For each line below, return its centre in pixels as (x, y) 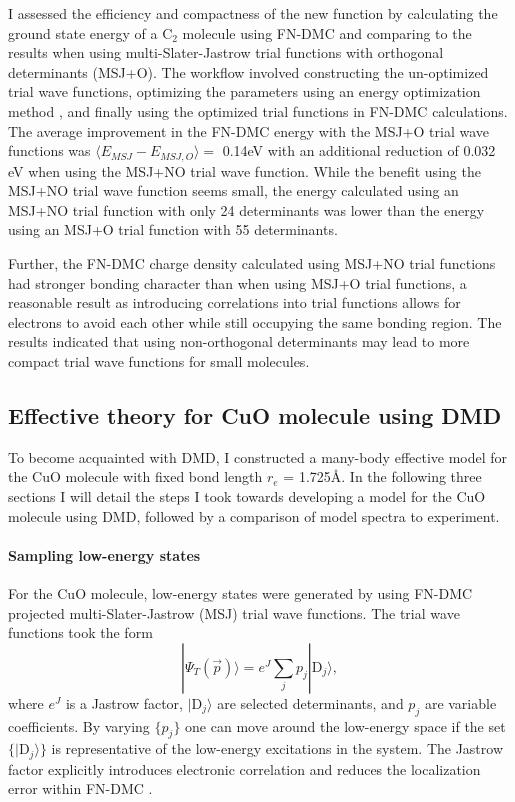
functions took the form (80, 632)
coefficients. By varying (79, 725)
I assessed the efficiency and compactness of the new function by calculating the (253, 13)
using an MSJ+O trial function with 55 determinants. (173, 229)
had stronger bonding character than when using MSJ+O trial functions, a (237, 282)
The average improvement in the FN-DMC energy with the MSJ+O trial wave (248, 130)
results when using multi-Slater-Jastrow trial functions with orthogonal (226, 52)
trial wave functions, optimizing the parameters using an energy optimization (244, 91)
